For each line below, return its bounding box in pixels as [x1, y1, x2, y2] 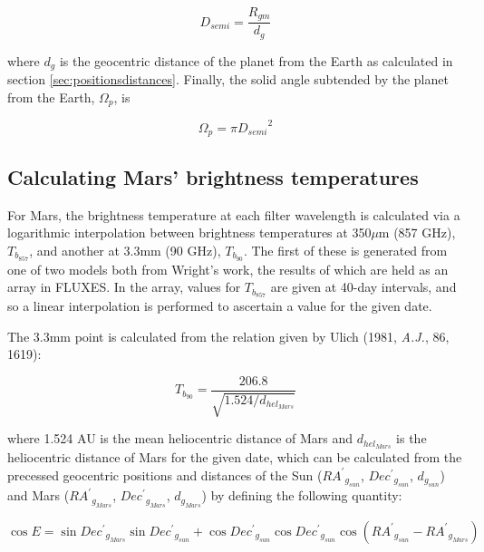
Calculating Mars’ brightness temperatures [7, 162, 419, 190]
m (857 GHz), [378, 223, 456, 242]
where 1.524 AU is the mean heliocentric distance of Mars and [7, 429, 353, 448]
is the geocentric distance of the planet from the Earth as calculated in [59, 51, 453, 70]
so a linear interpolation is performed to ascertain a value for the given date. [7, 296, 432, 315]
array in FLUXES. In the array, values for [7, 277, 241, 296]
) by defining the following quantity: [201, 486, 402, 505]
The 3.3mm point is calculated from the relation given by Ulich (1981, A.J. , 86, [7, 326, 450, 345]
